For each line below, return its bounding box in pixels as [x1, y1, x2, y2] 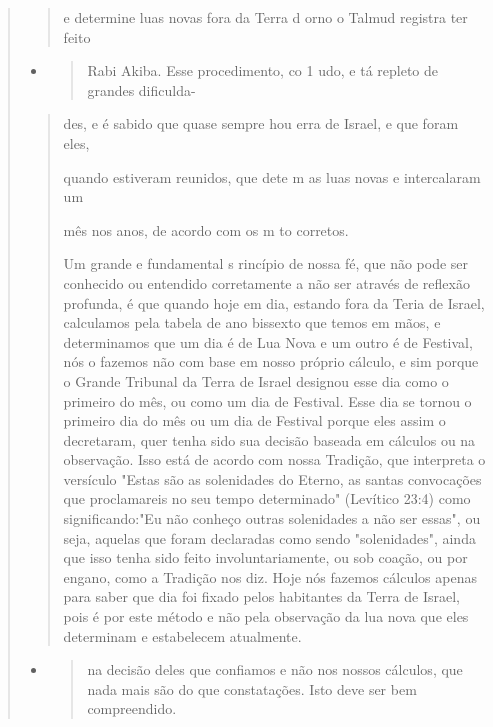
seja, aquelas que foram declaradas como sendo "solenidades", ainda [63, 527, 476, 548]
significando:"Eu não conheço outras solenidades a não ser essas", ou [63, 508, 481, 529]
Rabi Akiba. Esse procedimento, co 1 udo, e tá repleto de [87, 60, 438, 81]
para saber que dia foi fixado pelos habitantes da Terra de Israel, [63, 586, 461, 607]
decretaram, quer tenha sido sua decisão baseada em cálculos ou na [63, 429, 476, 450]
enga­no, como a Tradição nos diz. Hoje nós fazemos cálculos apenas [63, 566, 477, 587]
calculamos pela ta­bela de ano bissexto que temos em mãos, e [63, 312, 441, 333]
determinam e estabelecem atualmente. [63, 625, 302, 646]
